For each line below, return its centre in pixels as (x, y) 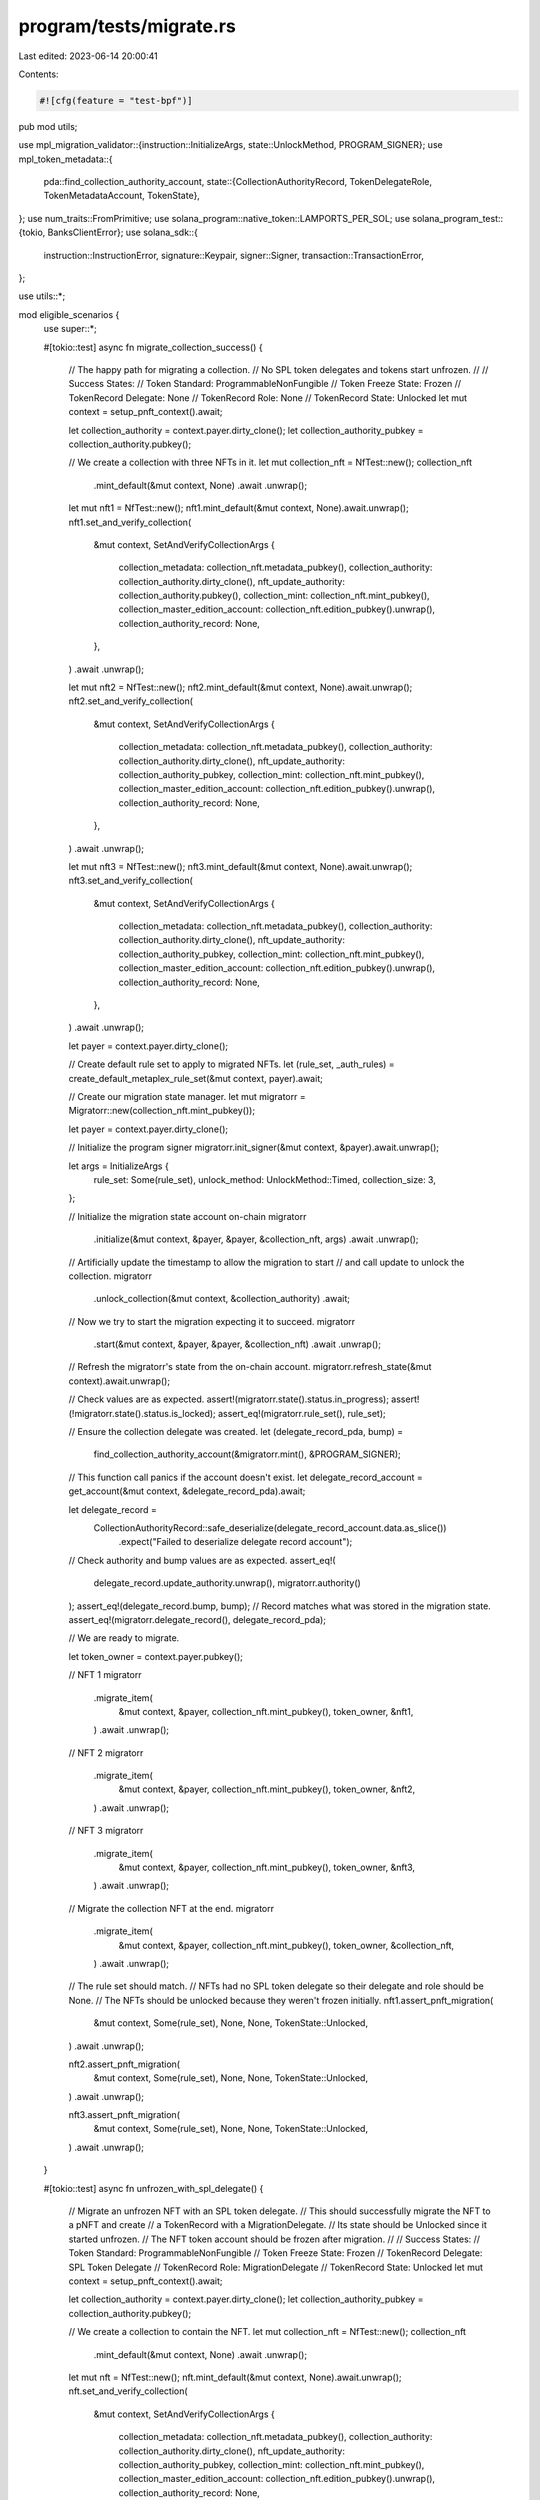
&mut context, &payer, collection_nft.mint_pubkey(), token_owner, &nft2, (267, 1789)
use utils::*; (42, 296)
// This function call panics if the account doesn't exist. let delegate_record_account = (246, 1477)
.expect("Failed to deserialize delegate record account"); (235, 1542)
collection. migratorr (110, 1276)
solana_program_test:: (457, 218)
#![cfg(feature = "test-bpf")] (116, 100)
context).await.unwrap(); (119, 1381)
